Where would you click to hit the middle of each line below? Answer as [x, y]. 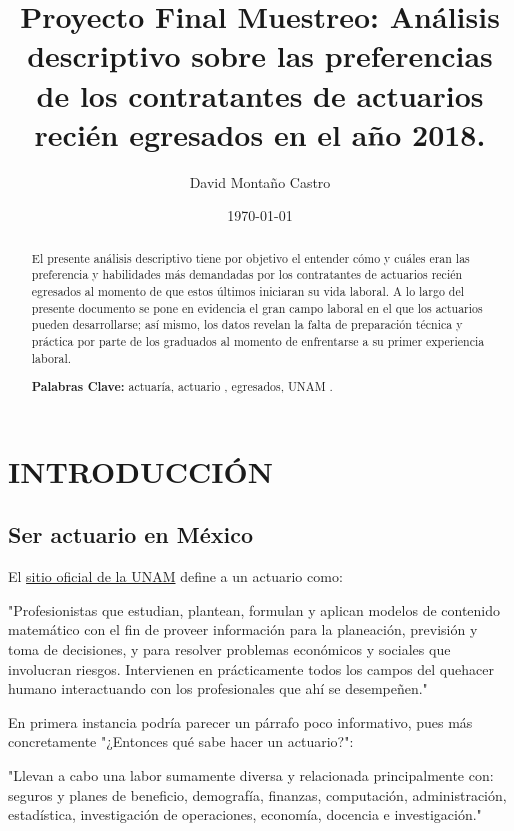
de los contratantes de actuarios [260, 94]
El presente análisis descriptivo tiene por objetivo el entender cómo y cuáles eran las [250, 257]
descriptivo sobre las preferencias [260, 55]
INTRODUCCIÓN [140, 470]
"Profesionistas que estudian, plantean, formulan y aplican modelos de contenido [254, 609]
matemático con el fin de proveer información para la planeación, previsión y [243, 629]
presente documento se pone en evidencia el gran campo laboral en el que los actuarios [257, 307]
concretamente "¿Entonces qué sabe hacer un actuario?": [181, 741]
